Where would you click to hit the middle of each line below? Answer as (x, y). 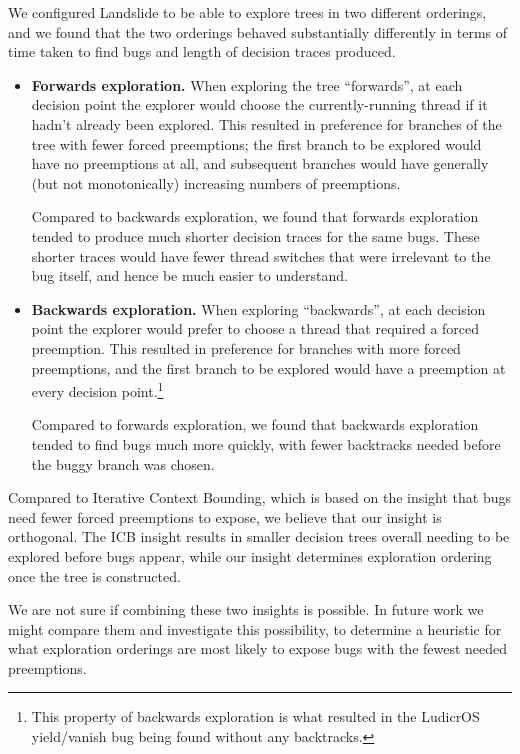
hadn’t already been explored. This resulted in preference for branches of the (266, 123)
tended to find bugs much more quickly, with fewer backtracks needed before (266, 443)
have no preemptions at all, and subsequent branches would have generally (260, 163)
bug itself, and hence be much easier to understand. (189, 275)
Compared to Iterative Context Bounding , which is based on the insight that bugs (260, 497)
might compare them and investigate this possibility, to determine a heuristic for (255, 628)
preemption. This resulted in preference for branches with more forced (246, 347)
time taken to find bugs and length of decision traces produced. (202, 51)
